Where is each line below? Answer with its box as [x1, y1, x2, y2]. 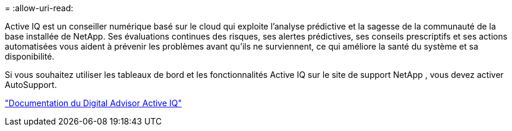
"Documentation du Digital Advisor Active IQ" [5, 98, 182, 108]
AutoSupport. [5, 80, 57, 90]
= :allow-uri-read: [5, 3, 74, 13]
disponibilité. [5, 51, 55, 61]
